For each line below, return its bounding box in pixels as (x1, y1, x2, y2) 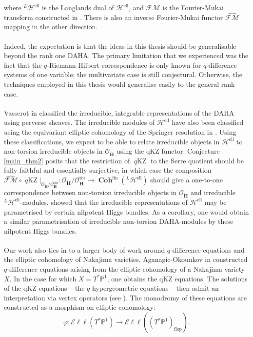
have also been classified (172, 117, 244, 127)
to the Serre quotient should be (150, 155, 244, 165)
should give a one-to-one (150, 175, 223, 185)
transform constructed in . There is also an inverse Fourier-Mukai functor (4, 12, 223, 22)
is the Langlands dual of (42, 2, 114, 12)
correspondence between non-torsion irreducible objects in (4, 187, 177, 198)
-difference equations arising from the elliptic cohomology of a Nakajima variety (7, 264, 245, 274)
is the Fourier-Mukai (162, 2, 224, 12)
